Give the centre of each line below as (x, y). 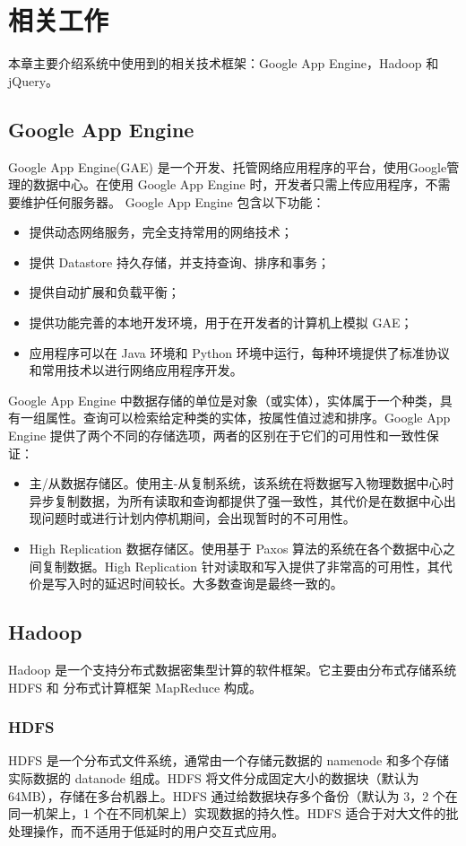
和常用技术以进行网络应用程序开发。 (136, 370)
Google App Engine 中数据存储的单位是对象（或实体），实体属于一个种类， (224, 400)
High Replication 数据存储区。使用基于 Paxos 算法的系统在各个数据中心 (236, 549)
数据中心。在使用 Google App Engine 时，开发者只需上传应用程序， (229, 184)
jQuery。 (34, 80)
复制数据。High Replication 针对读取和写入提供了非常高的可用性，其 (241, 566)
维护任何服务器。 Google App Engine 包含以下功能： (173, 201)
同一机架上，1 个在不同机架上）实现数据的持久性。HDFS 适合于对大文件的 (227, 813)
